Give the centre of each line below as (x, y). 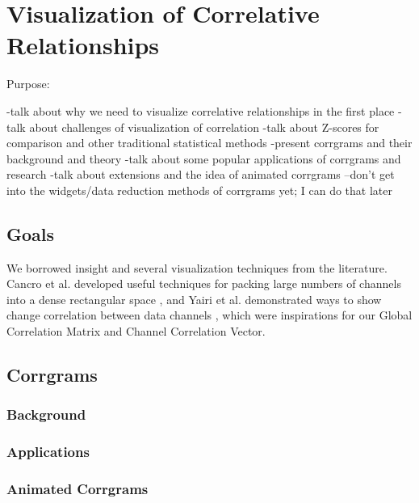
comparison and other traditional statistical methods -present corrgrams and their (209, 143)
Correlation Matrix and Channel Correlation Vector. (136, 331)
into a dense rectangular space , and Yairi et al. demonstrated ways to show (194, 299)
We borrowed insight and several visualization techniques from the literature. (197, 267)
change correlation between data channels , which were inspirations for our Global (209, 315)
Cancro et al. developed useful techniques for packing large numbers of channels (204, 283)
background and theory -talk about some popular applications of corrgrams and (204, 158)
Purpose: (28, 84)
